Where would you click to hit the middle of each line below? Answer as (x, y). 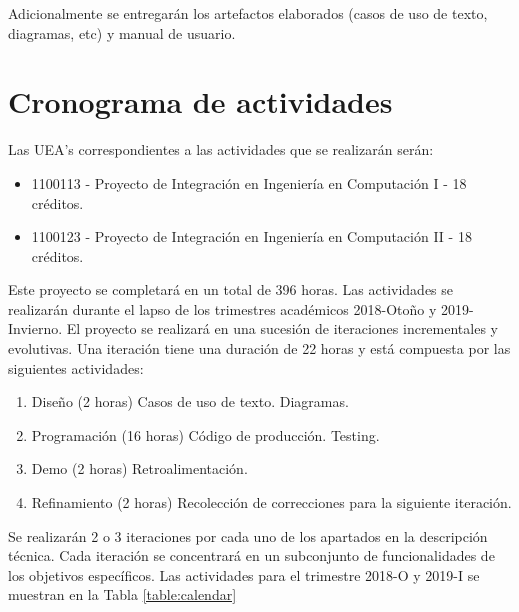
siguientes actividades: (76, 367)
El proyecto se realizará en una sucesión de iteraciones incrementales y (282, 328)
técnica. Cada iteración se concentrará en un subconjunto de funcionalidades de (251, 555)
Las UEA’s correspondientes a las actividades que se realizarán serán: (221, 149)
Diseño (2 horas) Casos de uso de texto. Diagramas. (190, 401)
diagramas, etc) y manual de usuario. (122, 32)
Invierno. (35, 328)
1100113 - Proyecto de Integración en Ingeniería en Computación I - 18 (249, 182)
